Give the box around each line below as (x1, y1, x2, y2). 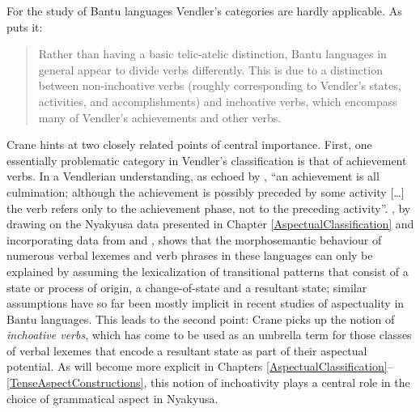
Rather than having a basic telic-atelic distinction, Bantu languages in (38, 45, 387, 62)
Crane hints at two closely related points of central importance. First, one (6, 136, 372, 153)
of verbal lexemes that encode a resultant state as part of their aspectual (6, 342, 367, 359)
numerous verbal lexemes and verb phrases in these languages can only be (6, 247, 373, 264)
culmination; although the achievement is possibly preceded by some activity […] (6, 183, 405, 200)
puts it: (6, 18, 43, 35)
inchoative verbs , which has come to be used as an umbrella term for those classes (6, 326, 412, 343)
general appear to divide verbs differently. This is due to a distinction (38, 61, 383, 78)
